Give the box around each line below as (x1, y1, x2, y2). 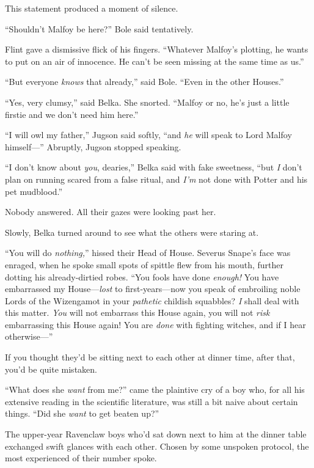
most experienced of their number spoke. (5, 452, 157, 464)
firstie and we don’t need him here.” (5, 108, 139, 120)
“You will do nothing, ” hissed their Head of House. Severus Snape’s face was (5, 246, 291, 259)
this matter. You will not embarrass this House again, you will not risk (5, 306, 270, 319)
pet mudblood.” (5, 185, 63, 197)
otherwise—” (5, 330, 53, 343)
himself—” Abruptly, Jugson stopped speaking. (5, 140, 181, 153)
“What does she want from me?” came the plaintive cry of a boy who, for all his (5, 383, 305, 396)
